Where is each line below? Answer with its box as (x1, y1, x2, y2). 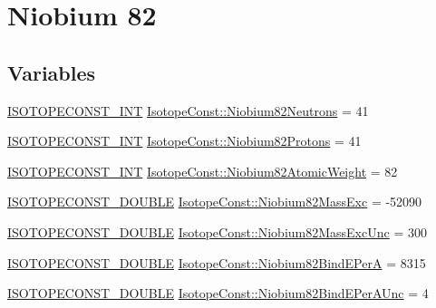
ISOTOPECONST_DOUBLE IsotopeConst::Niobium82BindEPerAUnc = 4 (7, 284, 429, 303)
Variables (7, 58, 96, 86)
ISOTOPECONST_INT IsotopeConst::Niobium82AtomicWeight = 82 (7, 161, 398, 180)
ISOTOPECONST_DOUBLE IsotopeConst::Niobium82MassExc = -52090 (7, 192, 422, 211)
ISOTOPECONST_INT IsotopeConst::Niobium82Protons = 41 (7, 131, 362, 150)
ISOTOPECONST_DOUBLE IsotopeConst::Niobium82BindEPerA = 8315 (7, 253, 426, 272)
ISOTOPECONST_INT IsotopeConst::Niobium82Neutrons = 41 (7, 101, 369, 120)
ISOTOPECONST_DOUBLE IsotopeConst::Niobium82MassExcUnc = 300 (7, 222, 427, 241)
